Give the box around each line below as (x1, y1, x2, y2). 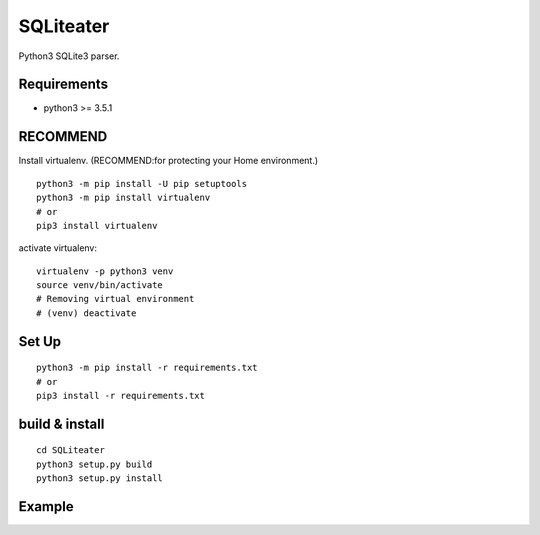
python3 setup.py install (36, 473, 164, 484)
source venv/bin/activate (36, 280, 164, 291)
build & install (18, 415, 105, 432)
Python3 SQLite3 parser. (18, 50, 120, 62)
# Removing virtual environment (36, 293, 195, 305)
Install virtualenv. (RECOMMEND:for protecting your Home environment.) (18, 155, 319, 167)
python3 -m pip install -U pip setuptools (36, 178, 248, 189)
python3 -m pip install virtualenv (36, 192, 211, 204)
